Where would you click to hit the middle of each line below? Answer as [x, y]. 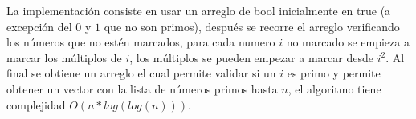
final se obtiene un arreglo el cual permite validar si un [141, 73]
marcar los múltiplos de [64, 57]
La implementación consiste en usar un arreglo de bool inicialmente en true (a [199, 10]
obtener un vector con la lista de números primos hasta [142, 88]
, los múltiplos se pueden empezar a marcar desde [251, 57]
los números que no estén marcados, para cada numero [141, 42]
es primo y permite [334, 73]
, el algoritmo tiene [334, 88]
